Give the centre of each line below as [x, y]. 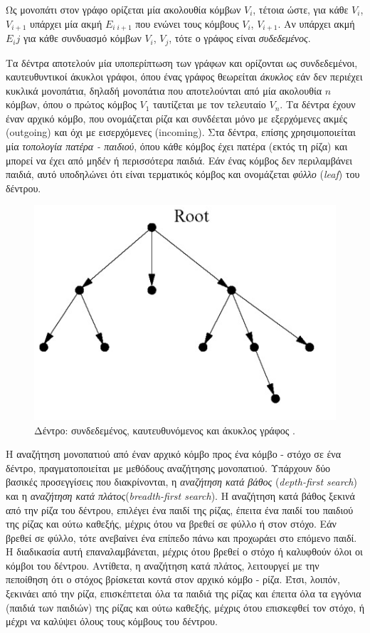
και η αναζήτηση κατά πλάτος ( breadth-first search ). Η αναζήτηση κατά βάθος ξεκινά [180, 495]
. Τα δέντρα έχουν [318, 104]
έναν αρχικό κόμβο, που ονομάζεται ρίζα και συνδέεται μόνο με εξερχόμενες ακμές [176, 118]
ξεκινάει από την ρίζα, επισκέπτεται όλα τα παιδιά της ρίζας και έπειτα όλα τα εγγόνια [184, 593]
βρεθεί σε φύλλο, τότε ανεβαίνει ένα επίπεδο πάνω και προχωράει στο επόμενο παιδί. [181, 537]
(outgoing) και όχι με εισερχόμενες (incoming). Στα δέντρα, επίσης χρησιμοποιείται [181, 132]
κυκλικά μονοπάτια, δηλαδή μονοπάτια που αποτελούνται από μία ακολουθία [164, 90]
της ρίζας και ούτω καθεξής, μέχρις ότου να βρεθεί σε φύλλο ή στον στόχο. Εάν [171, 524]
